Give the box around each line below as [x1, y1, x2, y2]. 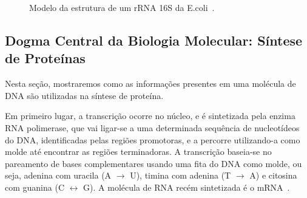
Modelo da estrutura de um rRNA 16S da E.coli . [29, 1, 215, 13]
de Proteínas [5, 49, 86, 67]
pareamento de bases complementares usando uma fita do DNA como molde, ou [5, 157, 302, 169]
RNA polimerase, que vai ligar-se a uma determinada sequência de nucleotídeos [5, 121, 300, 134]
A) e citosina [249, 169, 297, 182]
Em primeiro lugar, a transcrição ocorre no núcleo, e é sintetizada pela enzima [5, 109, 295, 122]
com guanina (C [5, 180, 64, 193]
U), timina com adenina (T [130, 169, 231, 182]
